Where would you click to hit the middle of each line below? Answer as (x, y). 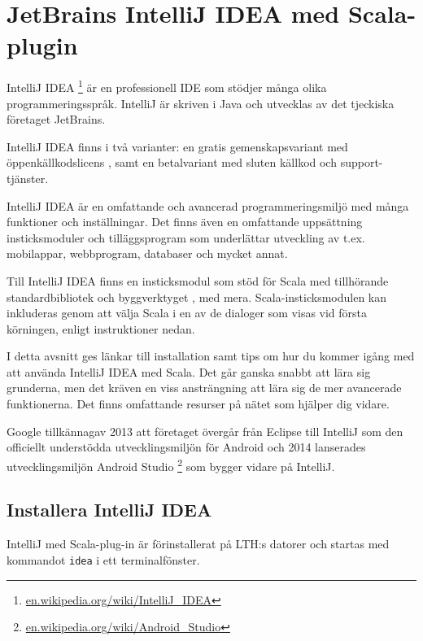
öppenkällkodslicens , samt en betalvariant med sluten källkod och (172, 162)
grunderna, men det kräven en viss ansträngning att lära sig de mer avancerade (204, 388)
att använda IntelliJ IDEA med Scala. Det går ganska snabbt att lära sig (189, 371)
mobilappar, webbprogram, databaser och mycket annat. (147, 253)
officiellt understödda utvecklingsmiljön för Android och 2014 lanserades (186, 447)
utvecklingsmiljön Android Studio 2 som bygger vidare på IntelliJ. (171, 464)
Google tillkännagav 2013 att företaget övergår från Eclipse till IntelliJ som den (205, 431)
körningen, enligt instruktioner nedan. (101, 328)
